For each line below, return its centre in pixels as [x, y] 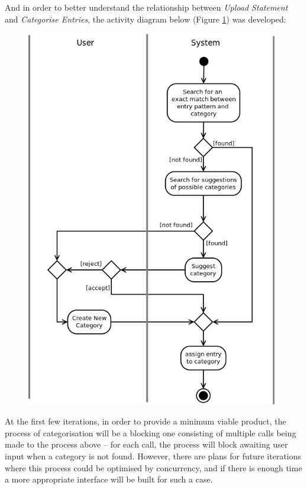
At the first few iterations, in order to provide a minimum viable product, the [146, 421]
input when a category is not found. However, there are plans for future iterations [153, 456]
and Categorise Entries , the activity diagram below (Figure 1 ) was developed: [146, 19]
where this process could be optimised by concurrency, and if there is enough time [153, 467]
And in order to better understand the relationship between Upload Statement [146, 7]
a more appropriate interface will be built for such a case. [109, 479]
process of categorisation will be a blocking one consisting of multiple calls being [151, 432]
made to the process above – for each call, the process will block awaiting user [146, 444]
